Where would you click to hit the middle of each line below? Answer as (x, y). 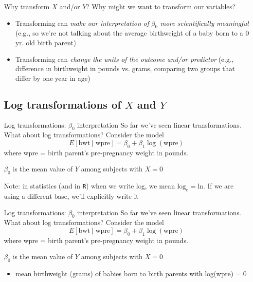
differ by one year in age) (53, 78)
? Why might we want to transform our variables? (161, 6)
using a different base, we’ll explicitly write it (71, 196)
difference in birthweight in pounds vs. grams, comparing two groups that (125, 68)
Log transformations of (63, 104)
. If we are (218, 186)
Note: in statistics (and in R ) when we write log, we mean (90, 186)
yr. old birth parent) (46, 42)
